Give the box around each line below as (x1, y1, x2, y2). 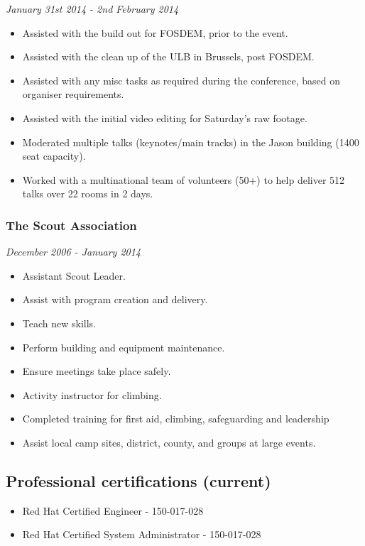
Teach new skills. (22, 315, 96, 330)
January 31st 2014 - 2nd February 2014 (6, 1, 179, 16)
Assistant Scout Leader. (22, 268, 126, 283)
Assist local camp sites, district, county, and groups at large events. (22, 435, 316, 449)
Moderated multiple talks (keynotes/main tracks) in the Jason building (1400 (22, 134, 359, 149)
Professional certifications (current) (6, 469, 271, 491)
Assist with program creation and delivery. (22, 292, 208, 307)
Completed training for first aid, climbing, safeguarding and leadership (22, 411, 329, 426)
